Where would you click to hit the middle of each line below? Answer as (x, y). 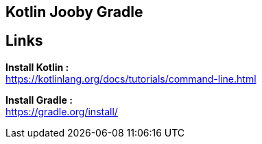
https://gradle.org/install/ (62, 111)
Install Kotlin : (37, 67)
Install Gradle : (39, 100)
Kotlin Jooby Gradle (74, 12)
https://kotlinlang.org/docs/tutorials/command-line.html (131, 78)
